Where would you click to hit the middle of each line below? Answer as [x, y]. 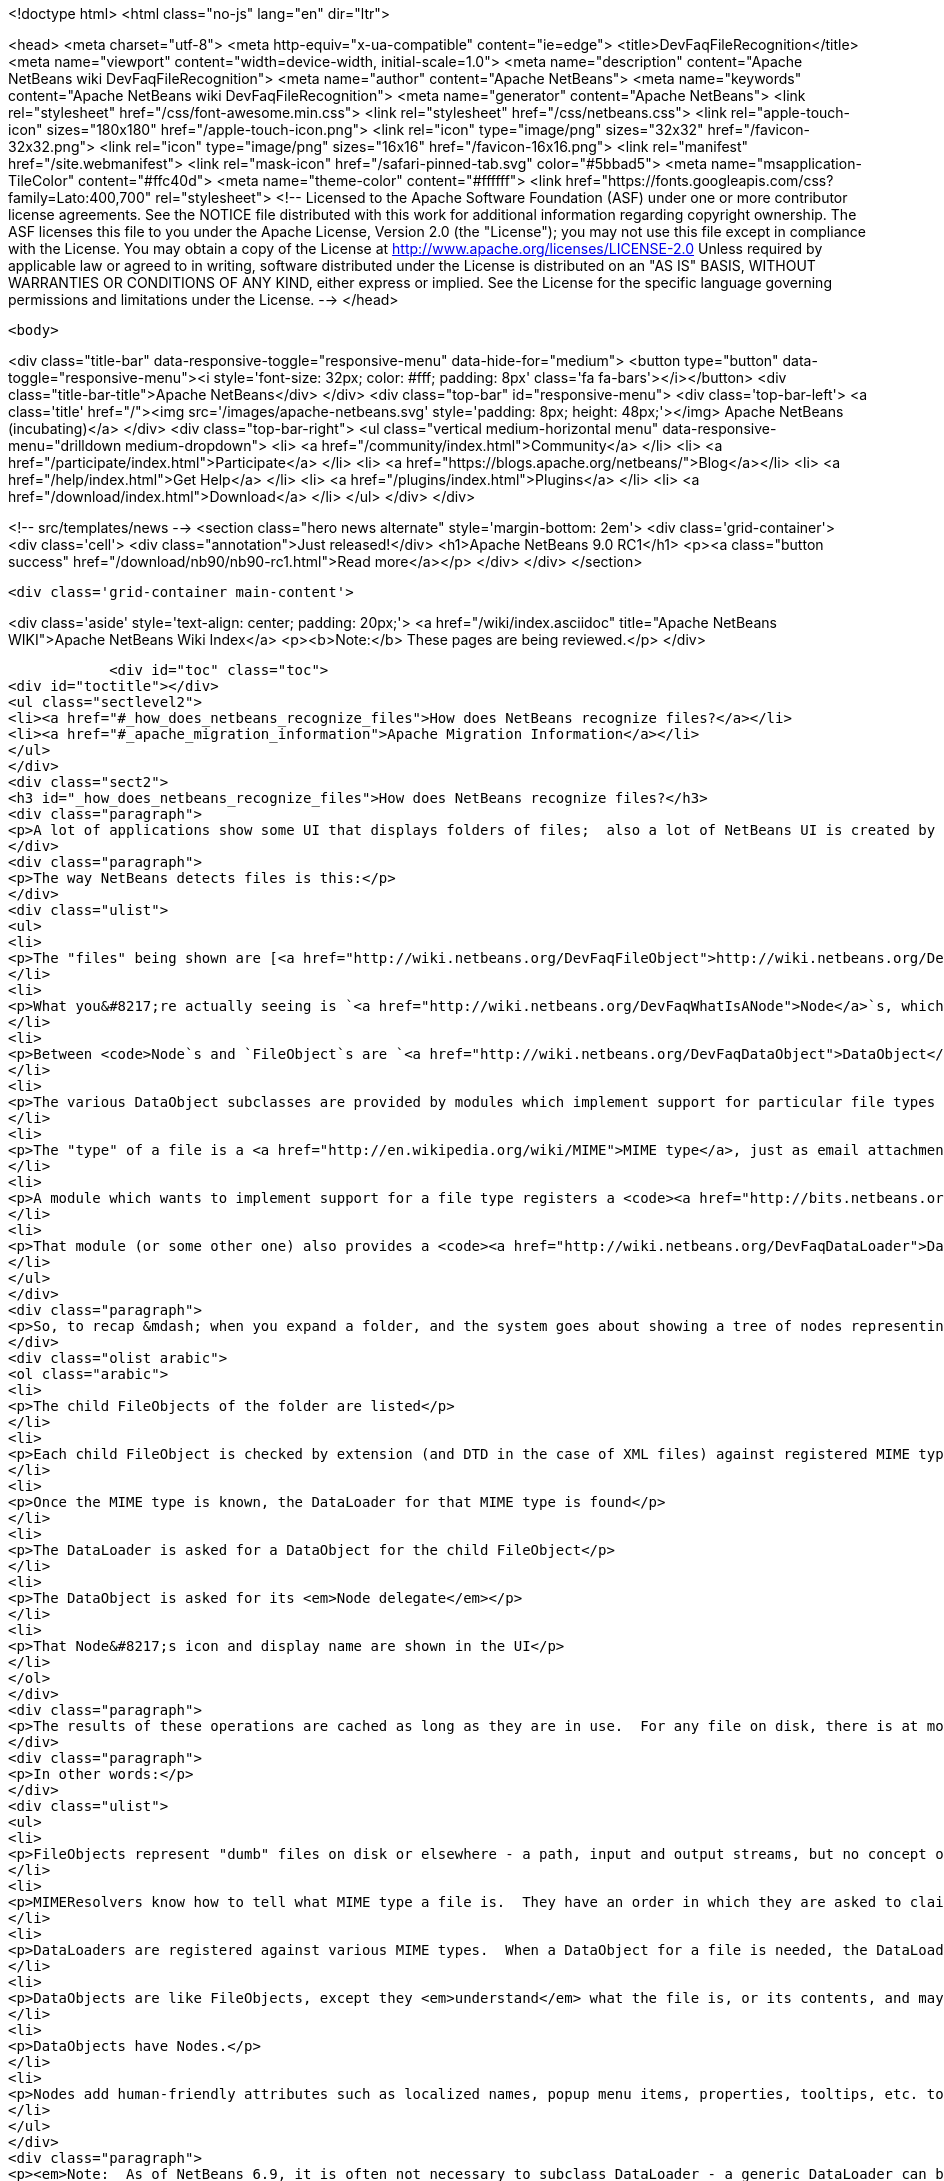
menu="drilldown [65, 445]
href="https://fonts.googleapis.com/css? [699, 180]
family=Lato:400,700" [80, 197]
